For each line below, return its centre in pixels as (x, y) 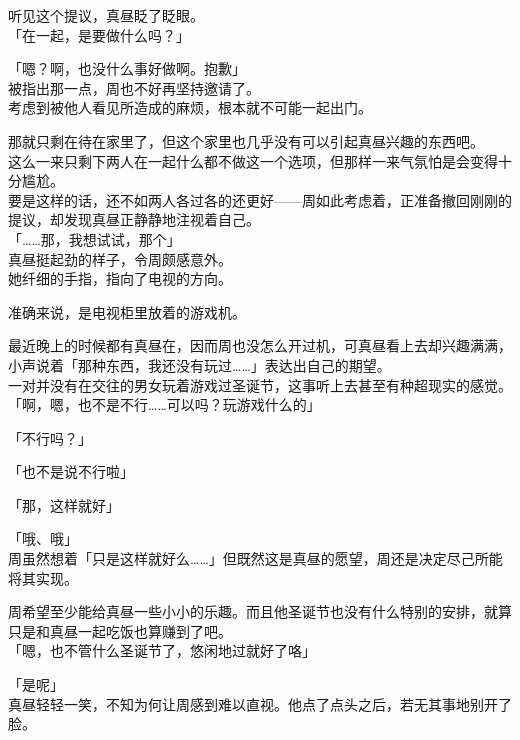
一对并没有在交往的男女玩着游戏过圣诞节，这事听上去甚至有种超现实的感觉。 (260, 384)
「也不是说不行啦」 (71, 471)
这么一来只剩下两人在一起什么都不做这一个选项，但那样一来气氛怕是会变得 (253, 160)
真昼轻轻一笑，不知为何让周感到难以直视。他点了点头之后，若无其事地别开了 (260, 703)
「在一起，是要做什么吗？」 (99, 34)
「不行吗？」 (50, 437)
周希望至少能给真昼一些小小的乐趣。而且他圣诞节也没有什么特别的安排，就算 (260, 611)
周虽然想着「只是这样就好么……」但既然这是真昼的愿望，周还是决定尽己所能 (255, 558)
